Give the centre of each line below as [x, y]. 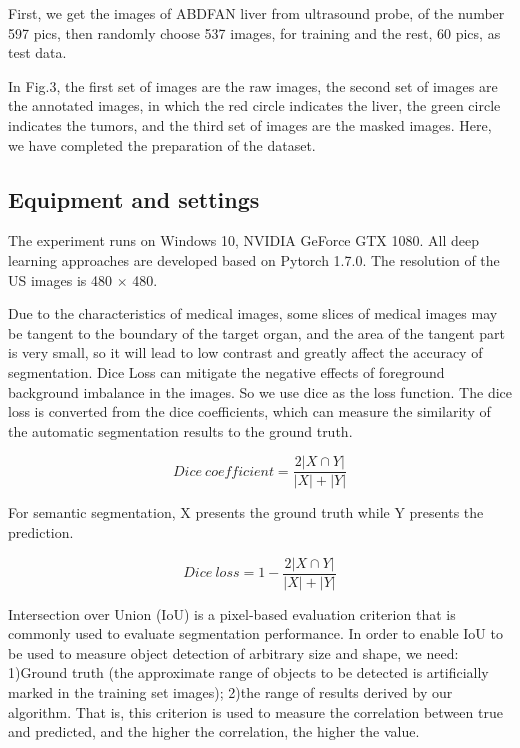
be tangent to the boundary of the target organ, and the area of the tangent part [256, 332]
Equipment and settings [134, 198]
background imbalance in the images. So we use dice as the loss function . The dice [260, 391]
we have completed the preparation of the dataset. [162, 144]
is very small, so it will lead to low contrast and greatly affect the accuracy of [245, 352]
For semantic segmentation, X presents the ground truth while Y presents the [246, 512]
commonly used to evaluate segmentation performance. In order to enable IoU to [255, 633]
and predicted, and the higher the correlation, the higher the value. [214, 731]
